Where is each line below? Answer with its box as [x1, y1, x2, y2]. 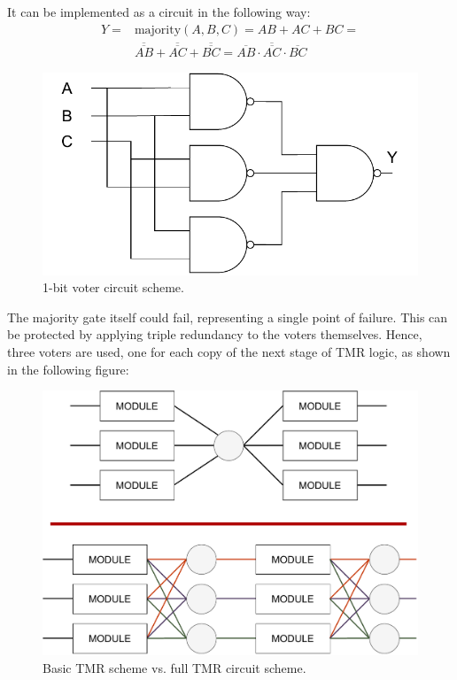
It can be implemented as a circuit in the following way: [7, 3, 311, 20]
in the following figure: [7, 359, 129, 378]
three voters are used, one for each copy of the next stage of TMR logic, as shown [7, 342, 451, 360]
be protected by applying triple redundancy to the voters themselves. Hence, [7, 325, 422, 344]
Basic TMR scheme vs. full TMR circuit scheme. [43, 658, 306, 676]
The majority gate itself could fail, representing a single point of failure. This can [7, 307, 448, 326]
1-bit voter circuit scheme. [43, 278, 184, 297]
